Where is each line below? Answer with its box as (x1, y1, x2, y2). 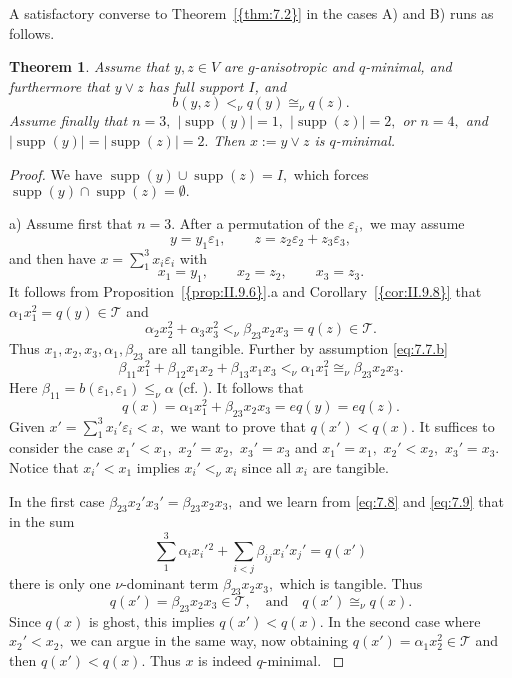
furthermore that (9, 75, 110, 96)
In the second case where (328, 610, 481, 631)
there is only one (9, 573, 111, 594)
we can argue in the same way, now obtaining (70, 630, 349, 651)
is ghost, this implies (88, 610, 215, 631)
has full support (148, 75, 244, 96)
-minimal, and (365, 56, 452, 77)
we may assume (369, 213, 465, 234)
